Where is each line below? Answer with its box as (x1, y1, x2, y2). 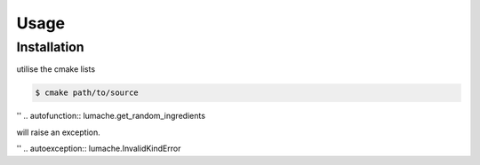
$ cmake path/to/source (35, 88, 140, 98)
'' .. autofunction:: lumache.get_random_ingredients (16, 111, 206, 122)
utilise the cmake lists (16, 64, 96, 75)
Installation (16, 39, 84, 55)
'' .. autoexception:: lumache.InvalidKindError (16, 143, 181, 154)
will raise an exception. (16, 127, 101, 137)
